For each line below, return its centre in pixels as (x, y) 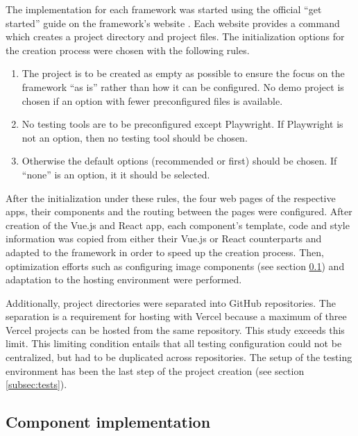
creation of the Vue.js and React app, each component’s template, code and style (178, 225)
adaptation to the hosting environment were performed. (124, 279)
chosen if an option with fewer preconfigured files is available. (152, 100)
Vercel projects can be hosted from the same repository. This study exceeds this (175, 329)
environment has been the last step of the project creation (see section (155, 370)
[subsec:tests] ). (36, 384)
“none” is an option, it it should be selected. (116, 174)
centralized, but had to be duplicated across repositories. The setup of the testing (179, 357)
